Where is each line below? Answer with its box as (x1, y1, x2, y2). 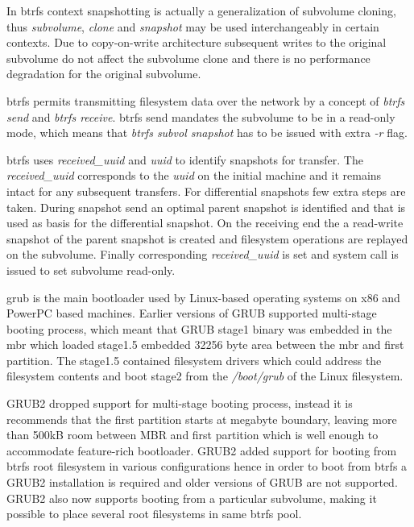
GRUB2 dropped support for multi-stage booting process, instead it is (6, 395, 353, 412)
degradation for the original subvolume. (6, 65, 201, 82)
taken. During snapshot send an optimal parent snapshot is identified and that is (6, 198, 406, 215)
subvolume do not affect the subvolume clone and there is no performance (6, 49, 371, 66)
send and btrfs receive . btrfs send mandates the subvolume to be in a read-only (6, 108, 395, 125)
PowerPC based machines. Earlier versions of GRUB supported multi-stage (6, 305, 377, 322)
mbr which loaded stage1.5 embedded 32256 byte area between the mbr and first (6, 336, 404, 353)
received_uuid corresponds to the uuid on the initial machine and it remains (6, 167, 382, 184)
